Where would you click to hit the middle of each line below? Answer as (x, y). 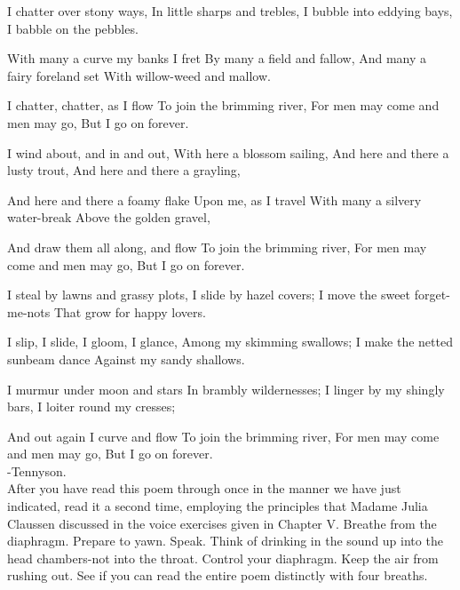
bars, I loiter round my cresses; (91, 407)
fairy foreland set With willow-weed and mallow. (139, 75)
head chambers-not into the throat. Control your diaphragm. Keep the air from (223, 558)
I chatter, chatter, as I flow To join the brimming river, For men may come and (223, 105)
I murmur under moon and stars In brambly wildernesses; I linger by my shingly (226, 389)
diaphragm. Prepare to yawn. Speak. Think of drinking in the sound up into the (225, 541)
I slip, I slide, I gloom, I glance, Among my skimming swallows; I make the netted (230, 342)
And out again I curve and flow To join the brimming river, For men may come (223, 436)
